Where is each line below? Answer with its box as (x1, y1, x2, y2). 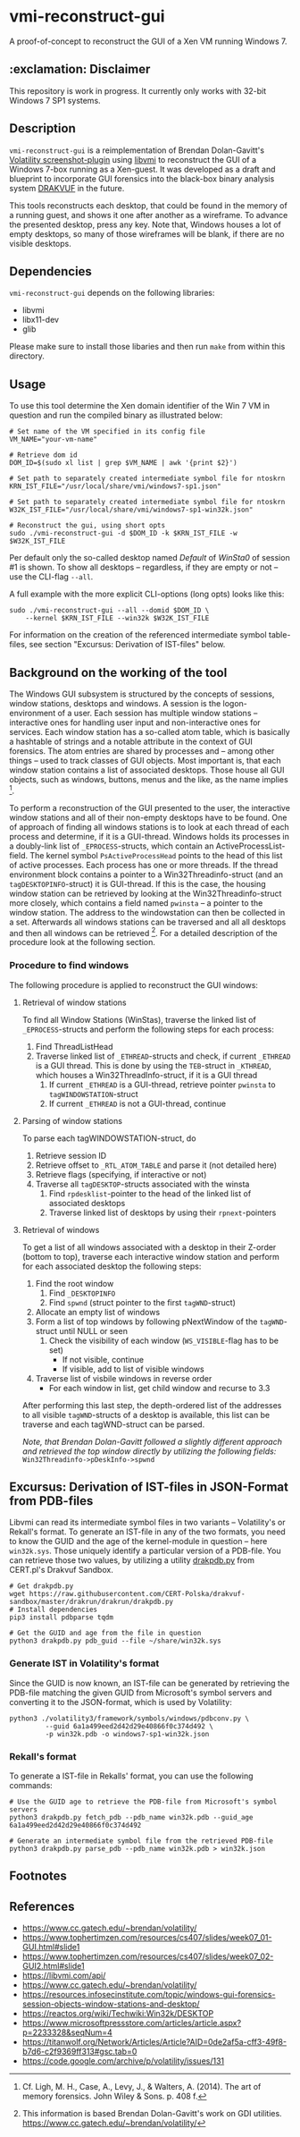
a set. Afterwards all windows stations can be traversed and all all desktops (9, 916, 287, 927)
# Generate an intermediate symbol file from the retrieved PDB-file (9, 1837, 274, 1846)
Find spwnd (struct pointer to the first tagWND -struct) (48, 1297, 237, 1307)
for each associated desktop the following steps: (21, 1261, 202, 1271)
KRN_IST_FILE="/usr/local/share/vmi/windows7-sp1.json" (9, 482, 221, 491)
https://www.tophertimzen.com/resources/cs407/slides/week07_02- (21, 1951, 274, 1962)
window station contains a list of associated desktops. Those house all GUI (9, 764, 285, 775)
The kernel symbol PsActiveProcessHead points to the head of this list (29, 849, 283, 860)
